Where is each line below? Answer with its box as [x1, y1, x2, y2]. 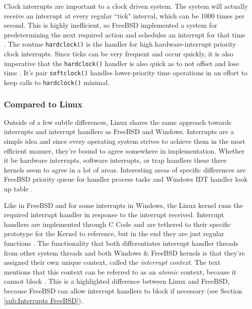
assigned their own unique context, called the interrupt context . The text [4, 257, 221, 267]
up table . [4, 183, 33, 193]
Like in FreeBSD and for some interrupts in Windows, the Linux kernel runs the [4, 200, 243, 210]
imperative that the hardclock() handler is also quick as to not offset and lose [4, 58, 239, 68]
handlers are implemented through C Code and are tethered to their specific [4, 219, 231, 229]
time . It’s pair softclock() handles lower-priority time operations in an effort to [4, 68, 248, 78]
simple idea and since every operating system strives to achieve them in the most [4, 136, 246, 146]
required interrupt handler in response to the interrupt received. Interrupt [4, 209, 224, 220]
